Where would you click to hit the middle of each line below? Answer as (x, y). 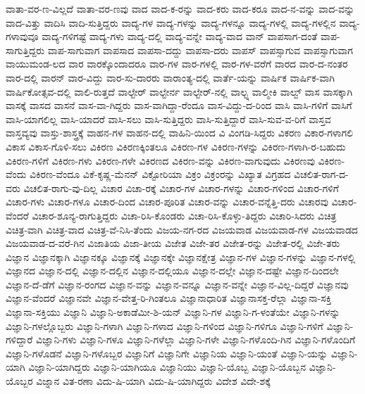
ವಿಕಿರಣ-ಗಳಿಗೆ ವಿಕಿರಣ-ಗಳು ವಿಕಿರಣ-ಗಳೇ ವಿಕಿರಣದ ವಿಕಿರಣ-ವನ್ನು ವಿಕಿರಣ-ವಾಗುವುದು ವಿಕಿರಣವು (160, 160)
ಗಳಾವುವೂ (22, 36)
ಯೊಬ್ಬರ (19, 381)
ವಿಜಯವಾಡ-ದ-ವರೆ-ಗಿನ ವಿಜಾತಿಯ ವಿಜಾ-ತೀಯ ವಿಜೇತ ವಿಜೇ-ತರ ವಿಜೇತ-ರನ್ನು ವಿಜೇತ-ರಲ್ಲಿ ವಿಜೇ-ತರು (173, 243)
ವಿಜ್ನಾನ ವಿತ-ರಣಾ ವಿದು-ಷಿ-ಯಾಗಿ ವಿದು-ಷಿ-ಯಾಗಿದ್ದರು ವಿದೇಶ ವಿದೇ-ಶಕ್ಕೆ (153, 381)
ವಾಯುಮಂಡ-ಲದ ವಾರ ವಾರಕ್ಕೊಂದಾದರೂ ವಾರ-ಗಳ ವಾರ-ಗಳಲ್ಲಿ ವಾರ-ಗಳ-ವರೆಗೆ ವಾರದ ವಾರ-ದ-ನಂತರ (177, 64)
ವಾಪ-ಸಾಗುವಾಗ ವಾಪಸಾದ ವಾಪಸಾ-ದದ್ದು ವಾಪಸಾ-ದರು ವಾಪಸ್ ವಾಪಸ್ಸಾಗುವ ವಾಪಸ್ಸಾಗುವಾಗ (200, 50)
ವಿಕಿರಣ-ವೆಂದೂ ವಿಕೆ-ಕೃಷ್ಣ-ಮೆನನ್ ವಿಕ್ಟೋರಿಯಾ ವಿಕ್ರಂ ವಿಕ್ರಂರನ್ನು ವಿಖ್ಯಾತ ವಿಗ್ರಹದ (160, 174)
